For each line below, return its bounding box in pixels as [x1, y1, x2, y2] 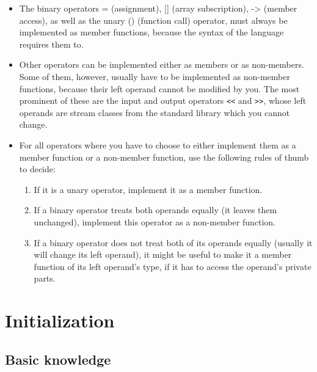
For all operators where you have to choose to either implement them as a [19, 139, 296, 151]
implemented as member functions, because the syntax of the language [19, 26, 284, 38]
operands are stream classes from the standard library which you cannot [19, 106, 290, 119]
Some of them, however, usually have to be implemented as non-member [19, 70, 290, 82]
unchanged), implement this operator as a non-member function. [34, 215, 275, 228]
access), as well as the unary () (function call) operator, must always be [19, 13, 288, 26]
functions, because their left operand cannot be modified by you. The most [19, 82, 300, 95]
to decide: [19, 162, 56, 175]
